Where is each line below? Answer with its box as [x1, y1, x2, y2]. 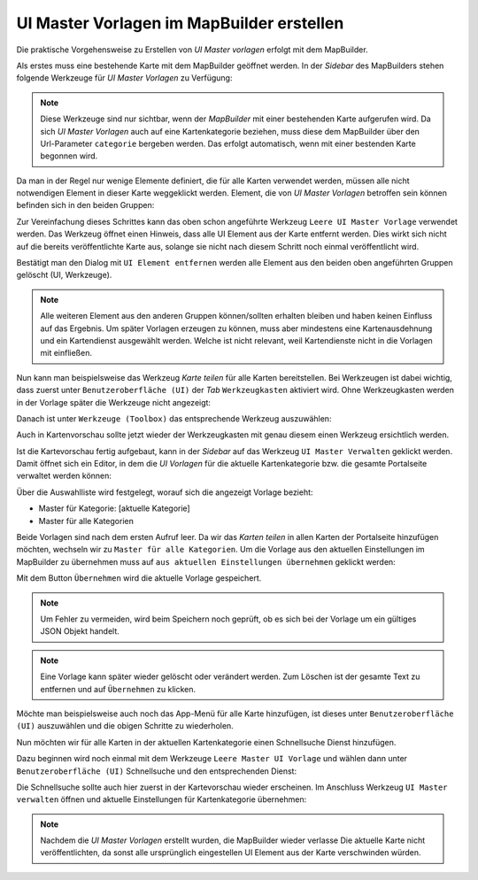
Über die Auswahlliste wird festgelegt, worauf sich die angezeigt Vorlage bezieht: [16, 487, 313, 498]
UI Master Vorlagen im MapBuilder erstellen [16, 13, 344, 33]
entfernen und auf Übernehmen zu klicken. [40, 683, 197, 694]
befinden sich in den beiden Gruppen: [16, 200, 155, 211]
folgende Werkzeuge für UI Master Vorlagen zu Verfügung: [16, 73, 233, 83]
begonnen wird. [40, 151, 98, 161]
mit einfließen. [40, 348, 93, 359]
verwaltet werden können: [16, 470, 112, 482]
